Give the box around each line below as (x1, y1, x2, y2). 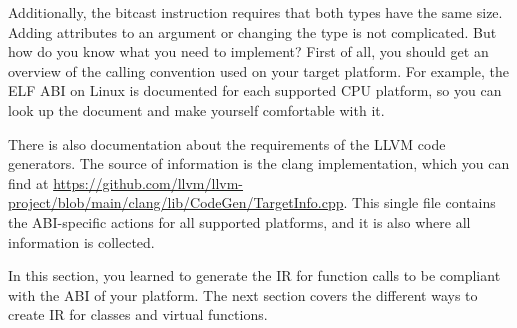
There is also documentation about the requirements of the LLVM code (8, 133, 446, 154)
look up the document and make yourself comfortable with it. (8, 99, 385, 120)
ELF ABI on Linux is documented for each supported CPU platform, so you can (8, 80, 502, 101)
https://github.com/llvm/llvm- (53, 172, 244, 193)
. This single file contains (343, 192, 496, 213)
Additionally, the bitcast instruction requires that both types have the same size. (8, 2, 503, 22)
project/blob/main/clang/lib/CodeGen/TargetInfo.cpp (8, 192, 344, 213)
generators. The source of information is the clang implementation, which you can (8, 153, 510, 174)
